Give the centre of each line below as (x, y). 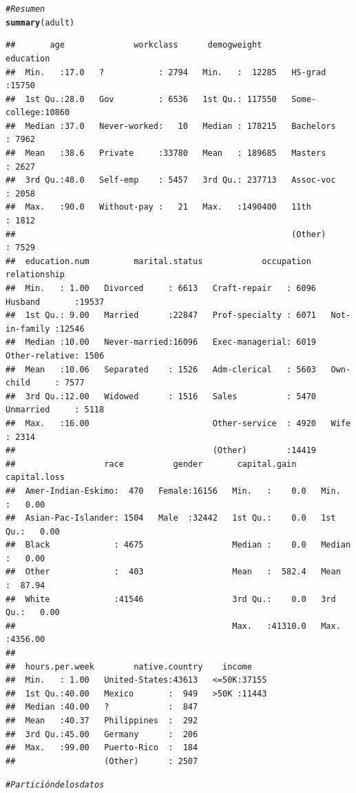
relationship (35, 275)
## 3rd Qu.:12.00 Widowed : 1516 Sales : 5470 (161, 396)
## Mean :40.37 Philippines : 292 (102, 721)
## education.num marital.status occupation (158, 261)
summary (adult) (40, 22)
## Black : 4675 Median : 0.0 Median (178, 545)
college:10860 (38, 113)
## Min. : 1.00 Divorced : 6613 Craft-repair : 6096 (161, 288)
